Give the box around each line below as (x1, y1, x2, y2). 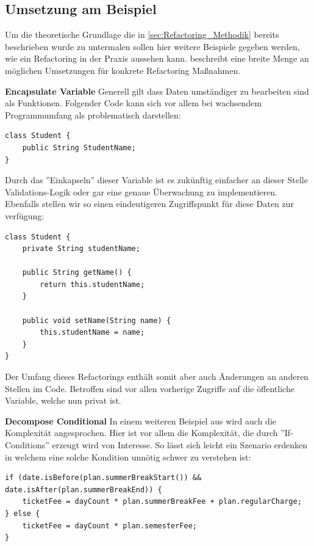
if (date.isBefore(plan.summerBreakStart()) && (5, 473, 202, 482)
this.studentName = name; (40, 328, 145, 337)
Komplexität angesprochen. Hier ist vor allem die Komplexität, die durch (5, 426, 278, 439)
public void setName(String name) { (22, 316, 171, 325)
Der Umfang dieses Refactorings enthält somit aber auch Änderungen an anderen (5, 370, 309, 383)
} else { (5, 509, 40, 518)
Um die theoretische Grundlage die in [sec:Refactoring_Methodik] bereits (5, 28, 279, 41)
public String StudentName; (22, 143, 136, 152)
